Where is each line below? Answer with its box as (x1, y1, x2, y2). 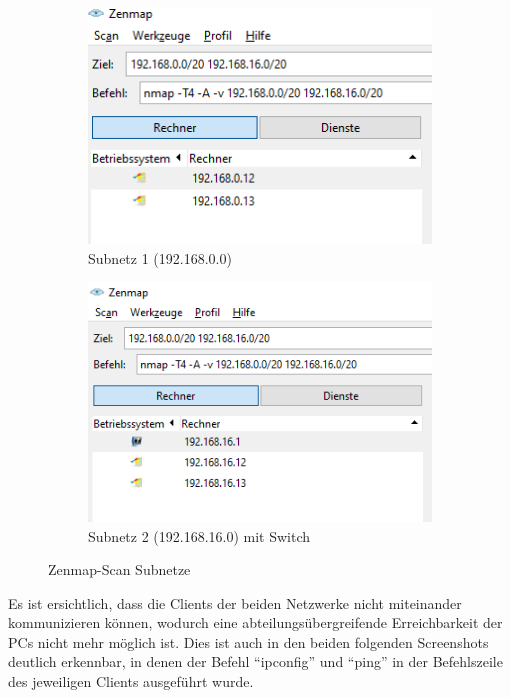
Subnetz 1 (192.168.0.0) (88, 247, 232, 268)
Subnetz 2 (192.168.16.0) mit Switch (88, 525, 311, 546)
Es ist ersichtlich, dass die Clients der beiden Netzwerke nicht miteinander (8, 592, 462, 613)
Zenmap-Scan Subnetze (48, 559, 191, 580)
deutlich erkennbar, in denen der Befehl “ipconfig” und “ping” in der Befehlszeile (8, 651, 503, 672)
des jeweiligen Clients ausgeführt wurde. (8, 671, 254, 692)
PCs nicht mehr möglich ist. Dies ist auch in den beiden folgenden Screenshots (8, 631, 489, 652)
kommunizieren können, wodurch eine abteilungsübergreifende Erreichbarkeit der (8, 612, 503, 633)
